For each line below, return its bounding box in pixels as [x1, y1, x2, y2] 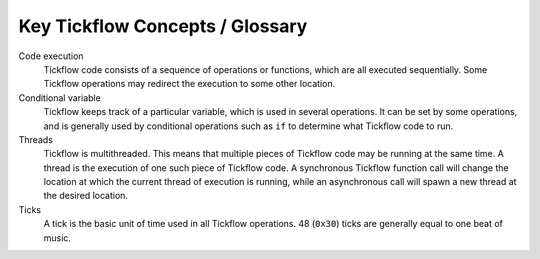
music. [43, 231, 72, 244]
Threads [18, 133, 54, 145]
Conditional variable [18, 91, 102, 104]
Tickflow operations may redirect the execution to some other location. [43, 78, 336, 90]
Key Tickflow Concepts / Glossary [18, 15, 308, 37]
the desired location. [43, 190, 129, 202]
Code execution [18, 50, 84, 62]
